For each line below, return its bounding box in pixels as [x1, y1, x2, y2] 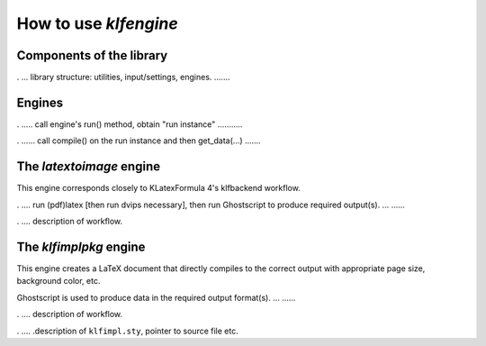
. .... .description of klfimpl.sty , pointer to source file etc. [16, 325, 238, 336]
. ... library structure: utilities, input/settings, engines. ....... [16, 72, 230, 83]
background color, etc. [16, 276, 101, 287]
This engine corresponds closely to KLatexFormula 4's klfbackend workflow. [16, 183, 301, 194]
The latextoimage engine [16, 159, 161, 175]
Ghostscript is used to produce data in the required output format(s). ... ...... [16, 292, 296, 303]
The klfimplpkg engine [16, 239, 146, 254]
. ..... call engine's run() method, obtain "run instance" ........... [16, 118, 243, 130]
